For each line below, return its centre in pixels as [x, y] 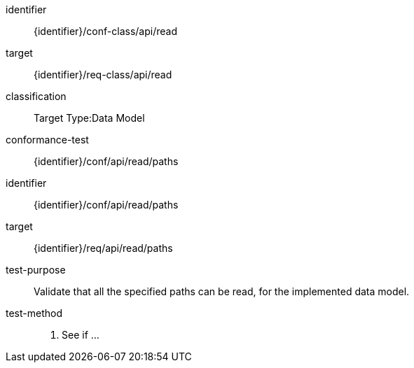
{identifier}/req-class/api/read [103, 75]
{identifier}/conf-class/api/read [105, 31]
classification [36, 96]
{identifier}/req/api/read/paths [103, 248]
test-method [34, 313]
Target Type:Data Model [89, 118]
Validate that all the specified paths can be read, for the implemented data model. [222, 291]
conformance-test [47, 140]
